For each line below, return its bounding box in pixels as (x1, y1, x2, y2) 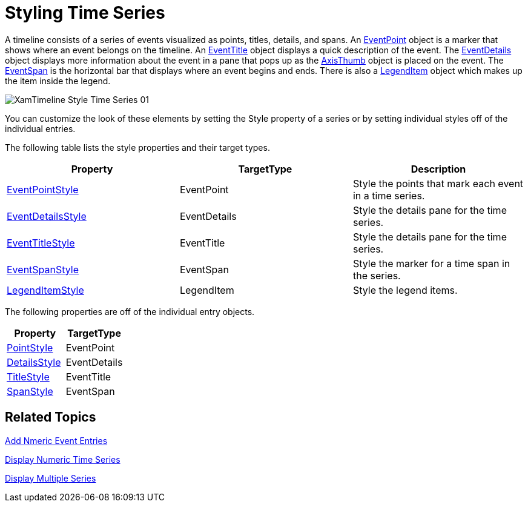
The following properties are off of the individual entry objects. (5, 306, 255, 317)
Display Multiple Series (5, 472, 96, 483)
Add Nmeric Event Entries (5, 435, 108, 446)
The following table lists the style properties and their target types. (5, 142, 270, 153)
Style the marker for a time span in (352, 257, 510, 270)
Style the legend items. (352, 283, 458, 296)
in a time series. (352, 189, 425, 202)
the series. (352, 269, 401, 282)
